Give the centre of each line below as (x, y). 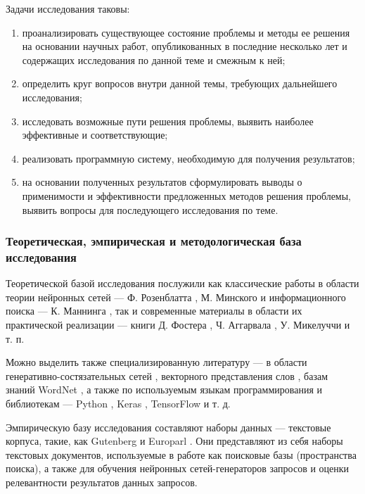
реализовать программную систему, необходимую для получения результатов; (188, 158)
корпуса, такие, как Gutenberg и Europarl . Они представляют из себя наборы (174, 441)
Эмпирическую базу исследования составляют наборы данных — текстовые (168, 427)
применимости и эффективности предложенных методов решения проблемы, (187, 195)
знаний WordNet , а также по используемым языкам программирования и (164, 389)
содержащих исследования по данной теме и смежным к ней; (154, 59)
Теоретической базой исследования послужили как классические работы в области (182, 283)
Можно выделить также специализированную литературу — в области (156, 362)
